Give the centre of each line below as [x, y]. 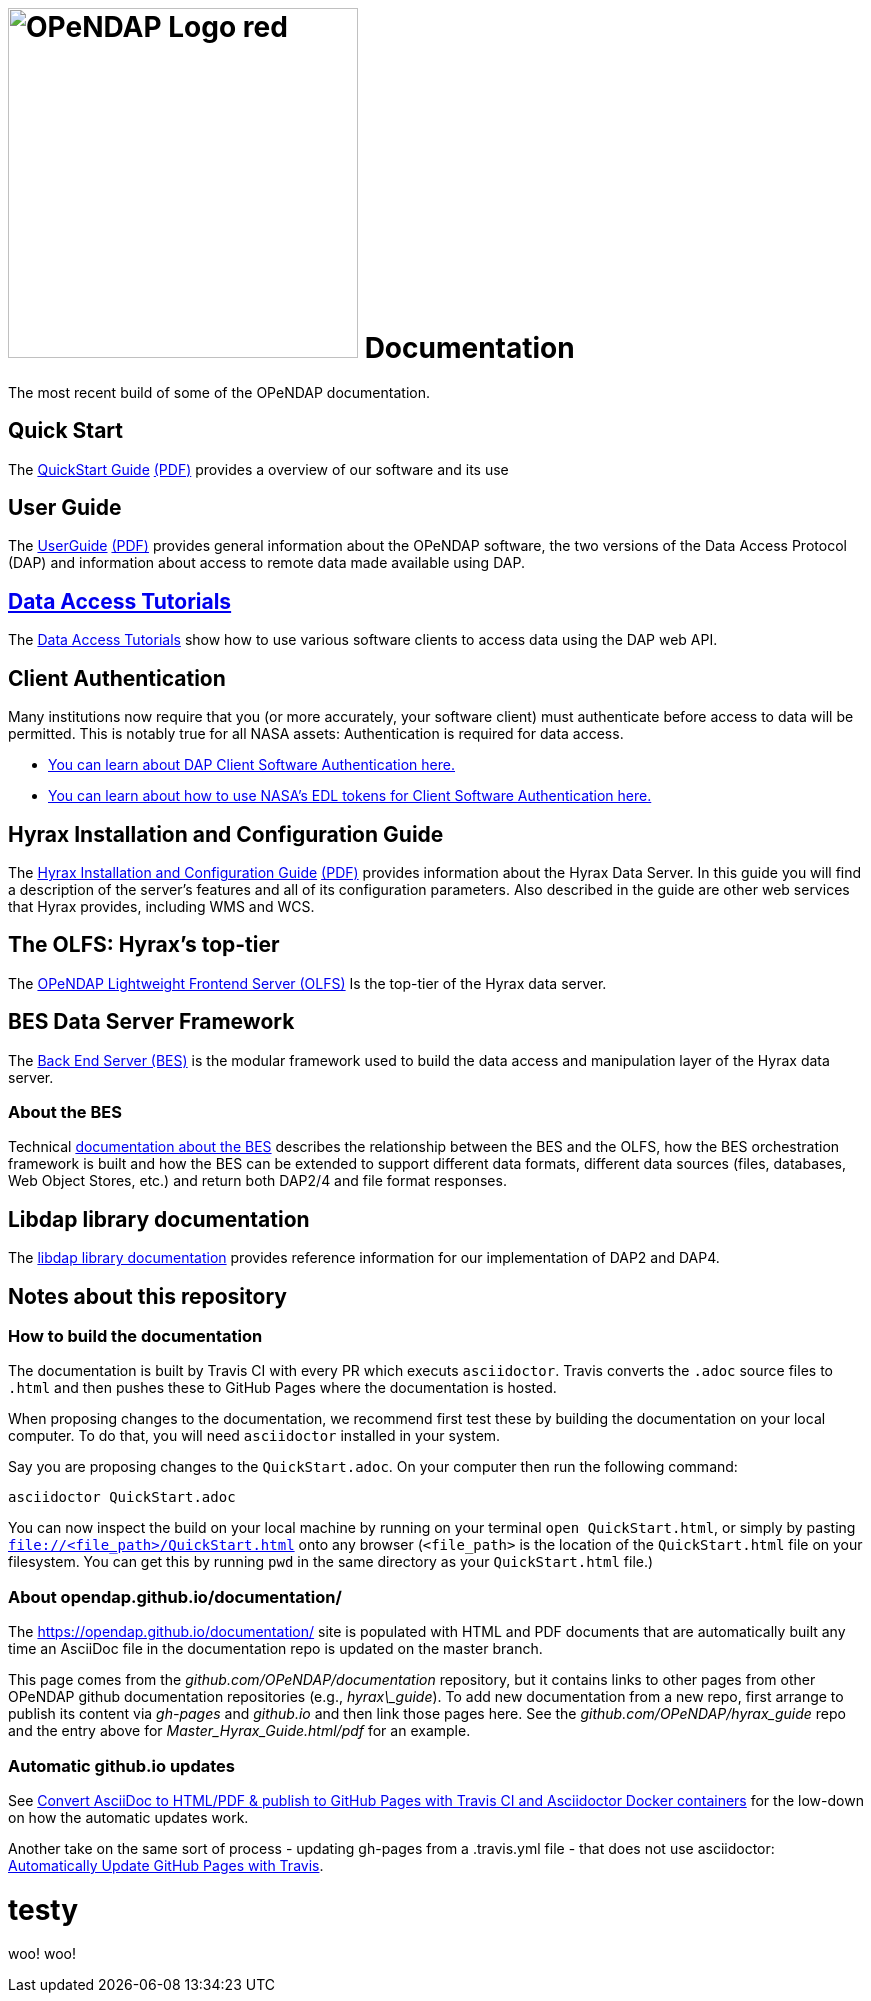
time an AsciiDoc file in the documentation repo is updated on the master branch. [275, 1649]
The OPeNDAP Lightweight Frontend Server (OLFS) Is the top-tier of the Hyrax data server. [307, 983]
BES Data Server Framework [151, 1022]
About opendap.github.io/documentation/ [175, 1596]
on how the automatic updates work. [128, 1817]
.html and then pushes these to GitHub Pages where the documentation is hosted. [282, 1388]
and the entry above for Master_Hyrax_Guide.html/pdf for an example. [239, 1731]
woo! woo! [42, 1954]
